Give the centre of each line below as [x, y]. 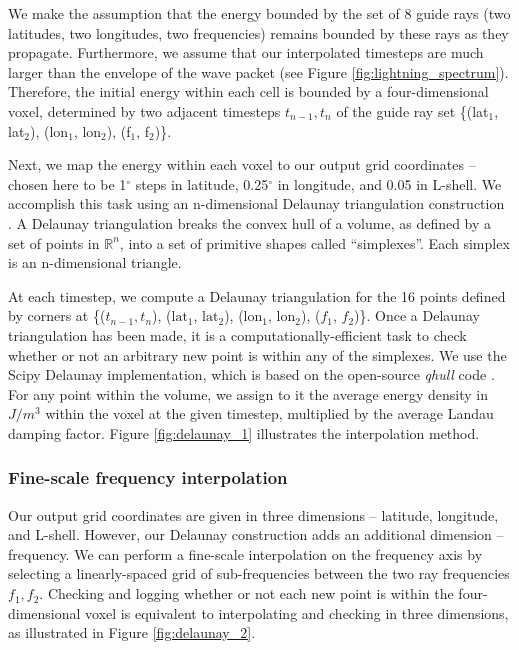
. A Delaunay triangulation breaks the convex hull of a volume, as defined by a [250, 222]
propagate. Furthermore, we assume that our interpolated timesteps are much [246, 52]
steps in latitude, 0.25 [202, 183]
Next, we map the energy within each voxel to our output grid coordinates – [242, 164]
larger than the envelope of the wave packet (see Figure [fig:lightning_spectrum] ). [258, 71]
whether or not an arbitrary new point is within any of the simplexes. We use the [257, 354]
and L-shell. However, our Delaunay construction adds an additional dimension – [256, 534]
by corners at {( [57, 315]
